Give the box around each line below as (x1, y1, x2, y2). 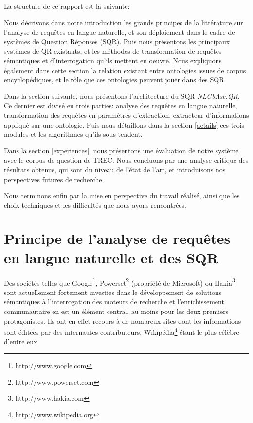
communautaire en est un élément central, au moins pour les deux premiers (4, 306, 229, 316)
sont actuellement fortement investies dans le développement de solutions (4, 287, 222, 297)
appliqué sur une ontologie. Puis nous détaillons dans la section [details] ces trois (4, 119, 245, 129)
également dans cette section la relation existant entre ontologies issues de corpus (4, 65, 246, 75)
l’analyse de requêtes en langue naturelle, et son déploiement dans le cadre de (4, 27, 235, 37)
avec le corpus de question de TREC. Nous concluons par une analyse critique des (4, 155, 249, 165)
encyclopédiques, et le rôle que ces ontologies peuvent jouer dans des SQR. (4, 74, 226, 85)
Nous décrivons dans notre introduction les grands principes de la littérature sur (4, 17, 243, 27)
